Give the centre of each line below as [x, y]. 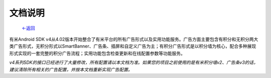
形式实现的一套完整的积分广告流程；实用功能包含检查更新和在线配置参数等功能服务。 [97, 53]
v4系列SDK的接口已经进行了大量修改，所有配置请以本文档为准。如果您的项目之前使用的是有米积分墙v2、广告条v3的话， [134, 62]
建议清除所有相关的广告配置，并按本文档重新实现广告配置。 [71, 69]
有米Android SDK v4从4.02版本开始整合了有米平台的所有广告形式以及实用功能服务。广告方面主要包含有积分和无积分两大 [134, 39]
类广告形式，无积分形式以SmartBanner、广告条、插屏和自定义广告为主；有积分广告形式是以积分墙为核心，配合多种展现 [133, 46]
